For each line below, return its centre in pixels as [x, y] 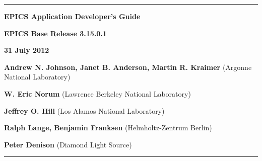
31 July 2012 [27, 50]
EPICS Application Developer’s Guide [72, 16]
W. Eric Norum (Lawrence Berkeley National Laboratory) [97, 93]
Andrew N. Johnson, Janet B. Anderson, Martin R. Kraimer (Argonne [128, 67]
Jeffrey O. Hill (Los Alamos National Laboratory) [84, 110]
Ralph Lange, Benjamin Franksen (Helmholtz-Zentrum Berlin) [108, 128]
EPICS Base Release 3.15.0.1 [55, 33]
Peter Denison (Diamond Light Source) [68, 144]
